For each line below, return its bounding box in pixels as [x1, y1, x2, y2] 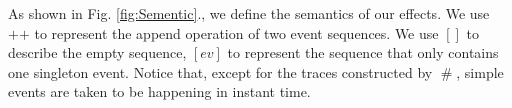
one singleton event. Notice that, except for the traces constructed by [8, 61, 433, 82]
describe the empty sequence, [8, 42, 187, 63]
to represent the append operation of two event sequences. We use [34, 22, 439, 43]
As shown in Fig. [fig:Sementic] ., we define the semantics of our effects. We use [8, 3, 490, 23]
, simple [456, 61, 504, 82]
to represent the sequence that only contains [227, 42, 499, 63]
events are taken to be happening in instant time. [8, 81, 311, 102]
